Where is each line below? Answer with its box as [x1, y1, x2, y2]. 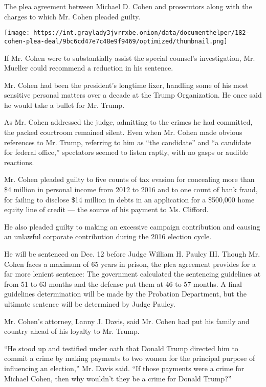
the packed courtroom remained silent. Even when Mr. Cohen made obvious [4, 127, 242, 138]
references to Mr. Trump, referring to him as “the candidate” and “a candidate [4, 136, 252, 147]
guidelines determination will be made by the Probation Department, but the [4, 288, 247, 299]
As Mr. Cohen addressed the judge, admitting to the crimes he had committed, [4, 117, 253, 127]
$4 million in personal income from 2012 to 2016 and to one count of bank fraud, [4, 184, 258, 195]
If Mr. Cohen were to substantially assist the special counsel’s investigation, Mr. [4, 52, 255, 63]
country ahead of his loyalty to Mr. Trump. [4, 326, 140, 336]
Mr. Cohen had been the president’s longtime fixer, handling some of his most [4, 79, 249, 90]
